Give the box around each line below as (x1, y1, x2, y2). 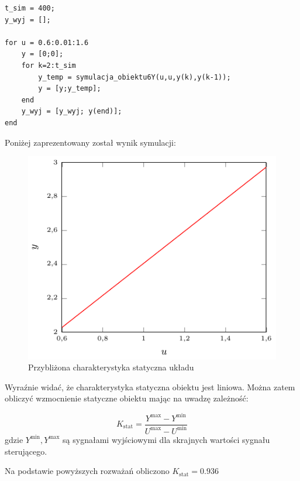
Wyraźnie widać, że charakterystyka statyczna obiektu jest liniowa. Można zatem (5, 380, 295, 393)
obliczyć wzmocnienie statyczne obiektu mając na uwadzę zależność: (5, 392, 249, 404)
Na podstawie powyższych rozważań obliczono (5, 465, 170, 477)
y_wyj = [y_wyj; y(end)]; (21, 107, 122, 116)
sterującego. (5, 445, 47, 457)
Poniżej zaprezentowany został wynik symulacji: (5, 136, 176, 148)
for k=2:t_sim (21, 61, 76, 70)
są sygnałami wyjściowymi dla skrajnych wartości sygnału (63, 433, 270, 445)
